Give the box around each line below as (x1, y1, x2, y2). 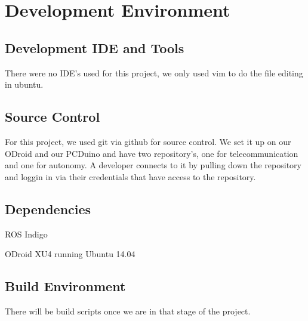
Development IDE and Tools (5, 38, 184, 57)
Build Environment (5, 277, 126, 295)
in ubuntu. (5, 78, 44, 91)
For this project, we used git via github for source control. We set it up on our (5, 135, 291, 147)
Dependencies (5, 199, 91, 218)
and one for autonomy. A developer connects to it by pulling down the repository (5, 159, 301, 171)
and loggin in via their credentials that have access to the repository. (5, 170, 256, 183)
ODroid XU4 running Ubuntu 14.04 (5, 248, 135, 260)
